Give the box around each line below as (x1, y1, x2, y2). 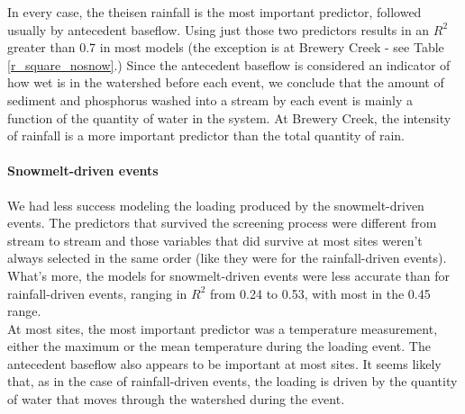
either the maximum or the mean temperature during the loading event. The (7, 337, 431, 355)
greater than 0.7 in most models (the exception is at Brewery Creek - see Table (7, 38, 444, 57)
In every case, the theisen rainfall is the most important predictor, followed (7, 3, 422, 21)
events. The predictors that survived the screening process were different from (7, 213, 437, 232)
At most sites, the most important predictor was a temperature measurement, (7, 319, 438, 337)
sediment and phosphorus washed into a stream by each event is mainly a (7, 90, 414, 109)
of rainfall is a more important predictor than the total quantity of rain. (7, 126, 405, 145)
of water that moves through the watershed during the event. (7, 390, 345, 409)
